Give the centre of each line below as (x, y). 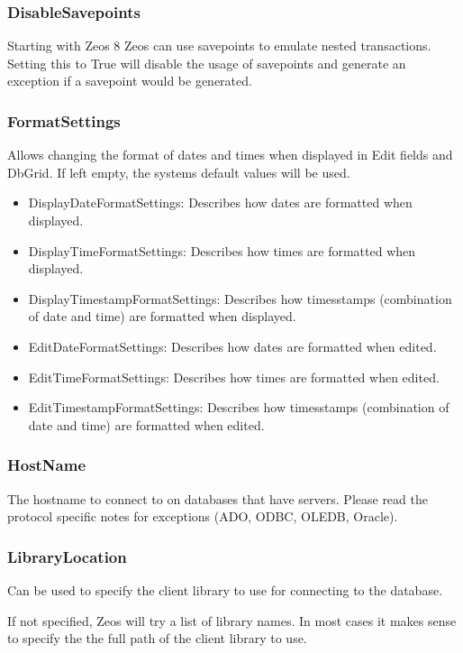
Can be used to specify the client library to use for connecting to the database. (225, 589)
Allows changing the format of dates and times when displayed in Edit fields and (230, 155)
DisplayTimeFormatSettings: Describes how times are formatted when (222, 250)
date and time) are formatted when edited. (146, 424)
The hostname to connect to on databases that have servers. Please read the (218, 498)
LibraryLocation (67, 556)
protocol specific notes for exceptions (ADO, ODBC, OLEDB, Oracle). (203, 516)
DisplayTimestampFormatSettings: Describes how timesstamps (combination (240, 298)
